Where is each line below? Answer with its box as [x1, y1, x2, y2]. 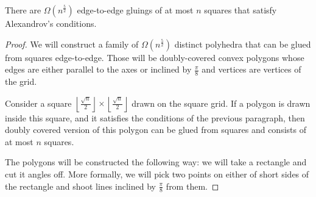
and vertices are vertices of [202, 63, 301, 76]
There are [5, 4, 41, 16]
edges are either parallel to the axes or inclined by [5, 63, 192, 76]
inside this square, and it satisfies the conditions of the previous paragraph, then [5, 111, 305, 124]
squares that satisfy [204, 4, 277, 16]
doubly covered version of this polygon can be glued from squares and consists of [5, 123, 306, 136]
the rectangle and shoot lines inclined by [5, 179, 156, 192]
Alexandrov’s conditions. [5, 17, 97, 29]
